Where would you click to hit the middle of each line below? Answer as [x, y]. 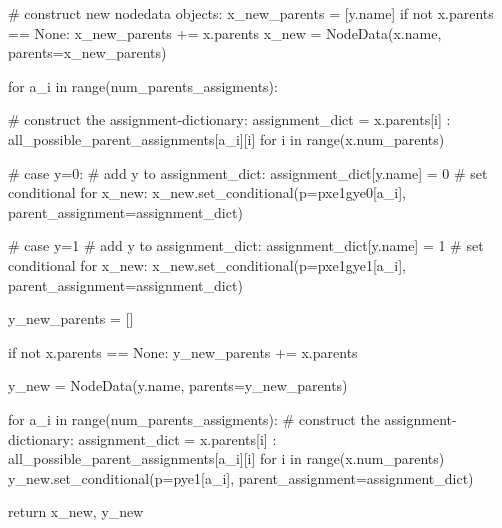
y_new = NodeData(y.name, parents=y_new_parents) [178, 385]
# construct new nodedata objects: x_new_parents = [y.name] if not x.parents [251, 13]
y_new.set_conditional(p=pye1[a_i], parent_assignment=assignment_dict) [241, 477]
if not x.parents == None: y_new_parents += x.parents [183, 351]
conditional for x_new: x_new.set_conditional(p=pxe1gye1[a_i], [207, 264]
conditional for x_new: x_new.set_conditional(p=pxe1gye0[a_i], [207, 192]
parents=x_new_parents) [87, 52]
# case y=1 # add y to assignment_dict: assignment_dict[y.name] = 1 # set [246, 245]
